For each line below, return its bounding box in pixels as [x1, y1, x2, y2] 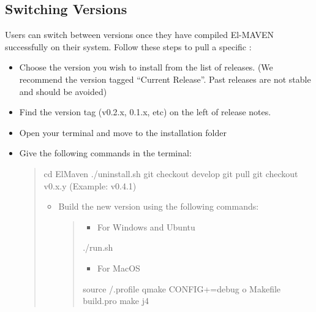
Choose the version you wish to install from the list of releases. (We [19, 61, 273, 74]
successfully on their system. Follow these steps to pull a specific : [5, 40, 252, 53]
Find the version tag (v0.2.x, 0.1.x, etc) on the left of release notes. [19, 105, 271, 118]
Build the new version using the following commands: [58, 200, 259, 213]
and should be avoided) [19, 85, 107, 97]
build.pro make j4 [83, 294, 149, 307]
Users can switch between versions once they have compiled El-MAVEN [5, 28, 274, 41]
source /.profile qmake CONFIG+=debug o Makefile [83, 282, 281, 295]
